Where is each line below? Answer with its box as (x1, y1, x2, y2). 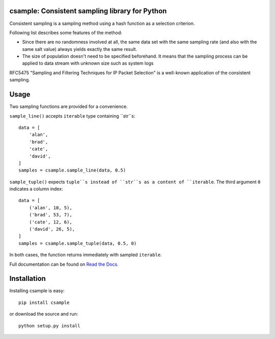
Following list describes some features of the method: (9, 30, 122, 36)
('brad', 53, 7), (29, 212, 72, 218)
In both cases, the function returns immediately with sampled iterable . (9, 252, 162, 258)
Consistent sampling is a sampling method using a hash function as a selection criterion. (9, 20, 195, 26)
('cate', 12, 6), (29, 219, 72, 225)
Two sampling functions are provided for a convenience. (9, 103, 128, 109)
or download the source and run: (9, 311, 78, 317)
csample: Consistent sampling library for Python (9, 7, 167, 15)
